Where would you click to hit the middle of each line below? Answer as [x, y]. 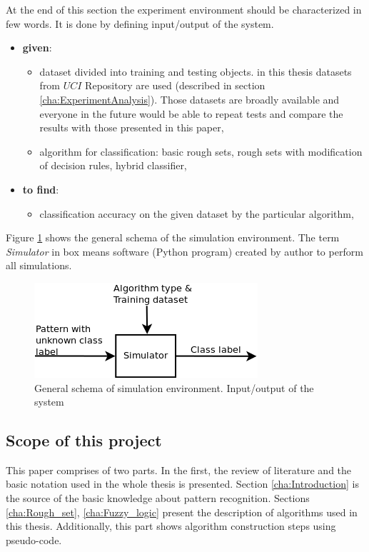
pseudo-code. [34, 540]
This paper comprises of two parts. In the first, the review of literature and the [179, 470]
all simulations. [39, 265]
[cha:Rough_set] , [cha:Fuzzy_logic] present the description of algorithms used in [182, 512]
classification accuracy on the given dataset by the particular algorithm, [197, 213]
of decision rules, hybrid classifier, [113, 165]
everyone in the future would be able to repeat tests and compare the [191, 113]
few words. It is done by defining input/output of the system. [140, 23]
